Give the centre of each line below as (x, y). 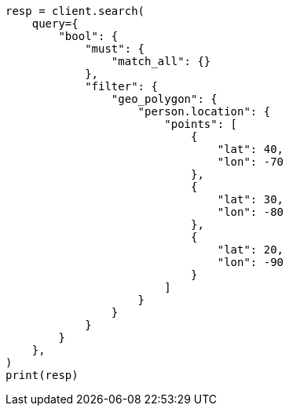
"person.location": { (204, 111)
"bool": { (88, 36)
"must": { (115, 49)
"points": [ (201, 124)
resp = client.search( (75, 11)
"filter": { (121, 86)
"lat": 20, (251, 250)
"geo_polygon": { (164, 99)
